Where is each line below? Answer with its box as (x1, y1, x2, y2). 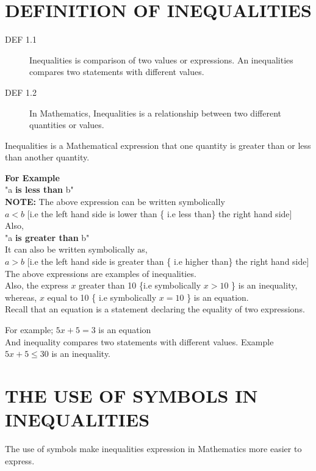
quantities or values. (29, 118, 104, 131)
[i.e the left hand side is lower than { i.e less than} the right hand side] (27, 207, 292, 220)
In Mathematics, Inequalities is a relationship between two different (29, 106, 281, 119)
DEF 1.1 (5, 33, 37, 46)
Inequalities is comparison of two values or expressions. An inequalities (29, 53, 293, 66)
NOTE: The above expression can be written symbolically (5, 195, 225, 208)
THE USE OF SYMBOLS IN (5, 383, 258, 408)
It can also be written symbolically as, (5, 243, 148, 256)
